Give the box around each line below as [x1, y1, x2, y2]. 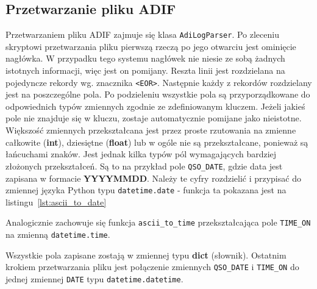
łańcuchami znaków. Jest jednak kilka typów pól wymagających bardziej [5, 148, 277, 160]
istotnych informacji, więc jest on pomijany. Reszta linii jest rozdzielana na [5, 64, 285, 77]
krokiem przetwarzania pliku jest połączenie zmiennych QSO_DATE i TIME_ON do [5, 260, 299, 273]
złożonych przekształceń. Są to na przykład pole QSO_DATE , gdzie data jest [5, 159, 283, 172]
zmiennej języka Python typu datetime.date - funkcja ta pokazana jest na [5, 184, 287, 196]
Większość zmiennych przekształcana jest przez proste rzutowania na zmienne [5, 124, 296, 137]
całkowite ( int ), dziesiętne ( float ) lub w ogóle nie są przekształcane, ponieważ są [5, 135, 308, 148]
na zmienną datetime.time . [5, 228, 110, 241]
